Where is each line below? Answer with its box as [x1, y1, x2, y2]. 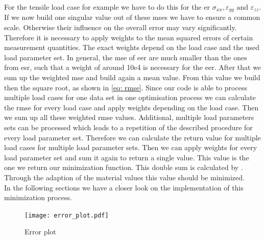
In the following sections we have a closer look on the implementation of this [4, 182, 244, 193]
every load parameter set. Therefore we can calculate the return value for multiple [4, 132, 261, 142]
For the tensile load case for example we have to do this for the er [4, 2, 210, 12]
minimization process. [4, 192, 72, 203]
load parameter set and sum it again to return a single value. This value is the [4, 152, 249, 162]
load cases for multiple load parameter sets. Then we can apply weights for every [4, 142, 257, 153]
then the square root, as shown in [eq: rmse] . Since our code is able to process [4, 82, 247, 92]
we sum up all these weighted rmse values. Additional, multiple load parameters [4, 112, 254, 123]
